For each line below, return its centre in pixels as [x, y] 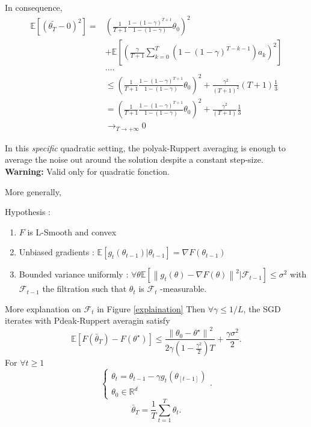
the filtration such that [85, 289]
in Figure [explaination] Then [151, 308]
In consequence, [34, 7]
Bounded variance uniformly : [74, 274]
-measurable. [183, 289]
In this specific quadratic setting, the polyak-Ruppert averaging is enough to [146, 147]
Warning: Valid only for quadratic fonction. [87, 171]
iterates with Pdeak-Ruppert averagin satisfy [88, 320]
